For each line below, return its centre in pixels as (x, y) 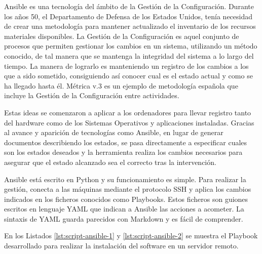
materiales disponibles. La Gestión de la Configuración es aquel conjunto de (122, 36)
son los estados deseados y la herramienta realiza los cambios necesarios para (123, 152)
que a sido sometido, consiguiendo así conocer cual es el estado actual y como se (128, 76)
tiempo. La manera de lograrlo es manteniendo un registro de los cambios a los (126, 66)
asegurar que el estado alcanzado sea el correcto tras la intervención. (110, 162)
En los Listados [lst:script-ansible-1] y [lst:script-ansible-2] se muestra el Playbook (131, 236)
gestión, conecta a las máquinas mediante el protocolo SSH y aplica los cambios (128, 189)
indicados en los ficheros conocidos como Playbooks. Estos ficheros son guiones (126, 199)
